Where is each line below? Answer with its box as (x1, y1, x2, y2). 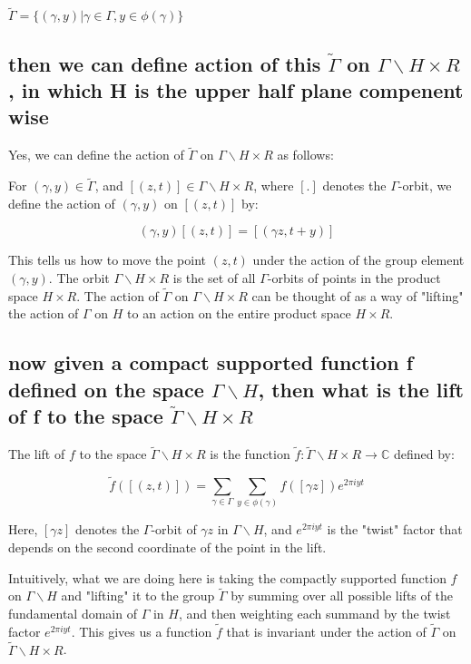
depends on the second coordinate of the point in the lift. (8, 537, 327, 556)
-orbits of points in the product (267, 269, 441, 288)
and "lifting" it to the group (61, 586, 215, 605)
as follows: (277, 145, 334, 164)
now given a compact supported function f (8, 348, 414, 376)
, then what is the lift (258, 375, 464, 403)
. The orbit (48, 269, 110, 288)
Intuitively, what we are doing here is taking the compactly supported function (8, 568, 446, 587)
